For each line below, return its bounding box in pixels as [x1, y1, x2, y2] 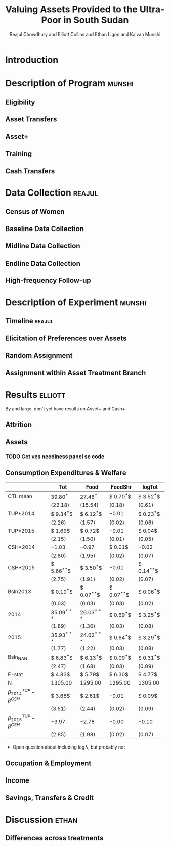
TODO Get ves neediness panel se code [5, 453, 105, 460]
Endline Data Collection [5, 259, 81, 268]
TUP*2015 [8, 527, 35, 534]
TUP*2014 [8, 510, 35, 517]
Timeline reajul [5, 316, 54, 326]
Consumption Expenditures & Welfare [5, 469, 126, 477]
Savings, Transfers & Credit [5, 793, 94, 802]
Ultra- [139, 4, 165, 15]
